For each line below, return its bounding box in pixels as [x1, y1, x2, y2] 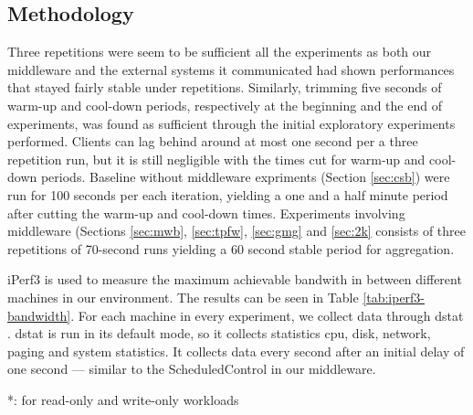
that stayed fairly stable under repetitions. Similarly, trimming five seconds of [7, 78, 442, 97]
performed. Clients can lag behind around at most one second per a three [7, 132, 418, 151]
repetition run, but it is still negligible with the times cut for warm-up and [7, 149, 426, 168]
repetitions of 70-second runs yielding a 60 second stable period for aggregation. [7, 239, 455, 258]
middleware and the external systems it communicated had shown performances [7, 59, 455, 79]
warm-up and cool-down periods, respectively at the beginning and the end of [7, 95, 442, 114]
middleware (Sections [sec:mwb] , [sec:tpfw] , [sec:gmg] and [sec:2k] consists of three [7, 221, 466, 240]
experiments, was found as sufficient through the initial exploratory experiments [7, 113, 456, 133]
